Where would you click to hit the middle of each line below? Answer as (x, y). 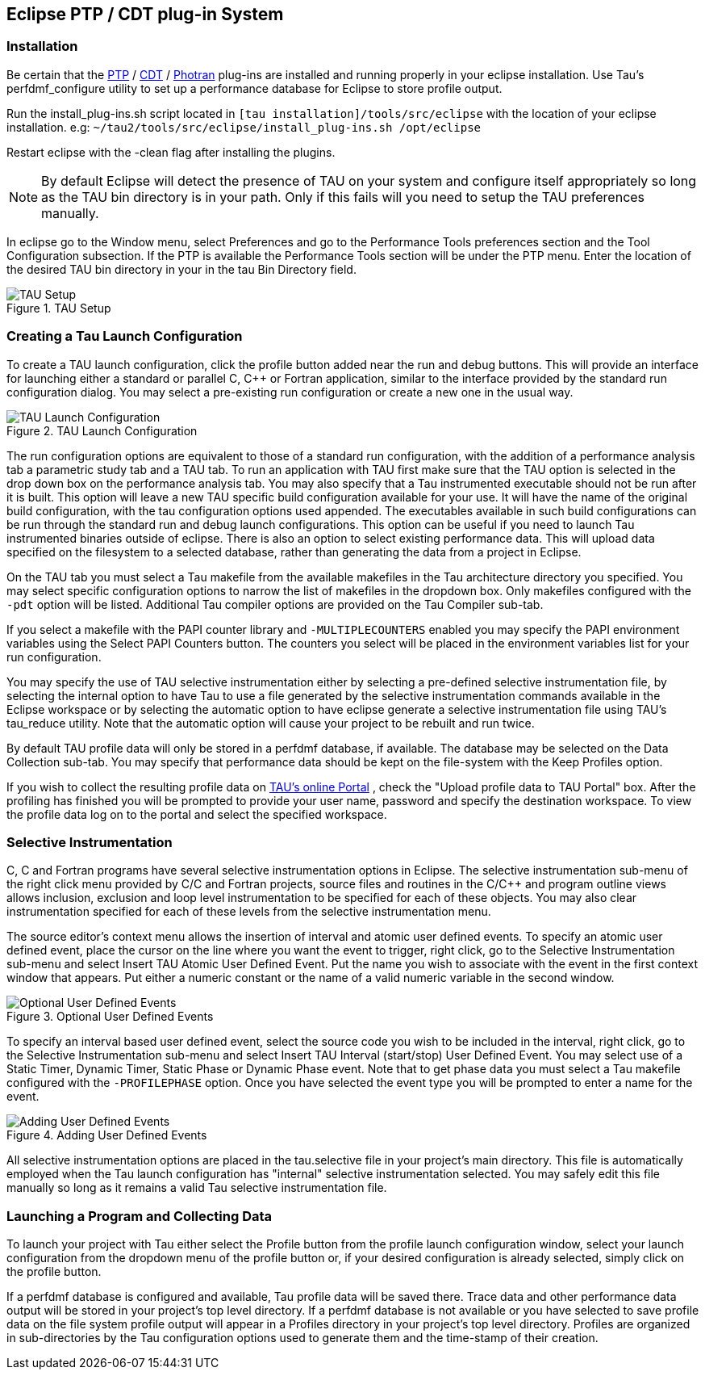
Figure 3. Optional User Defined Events (110, 1017)
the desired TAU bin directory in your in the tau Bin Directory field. (181, 269)
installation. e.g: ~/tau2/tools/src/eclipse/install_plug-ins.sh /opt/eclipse (244, 127)
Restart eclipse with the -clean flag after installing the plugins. (171, 152)
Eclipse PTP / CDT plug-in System (145, 14)
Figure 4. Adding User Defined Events (107, 1135)
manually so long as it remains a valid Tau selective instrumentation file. (197, 1188)
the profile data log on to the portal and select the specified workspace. (197, 814)
